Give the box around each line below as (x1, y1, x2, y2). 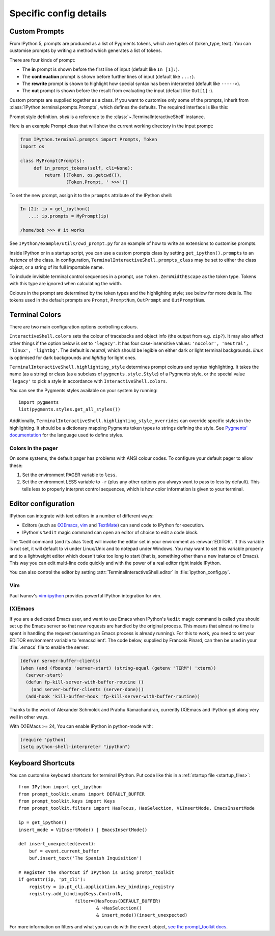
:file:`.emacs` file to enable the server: (9, 644, 89, 650)
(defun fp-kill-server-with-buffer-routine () (25, 679, 144, 685)
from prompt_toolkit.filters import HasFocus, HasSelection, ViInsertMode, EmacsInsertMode (18, 805, 255, 811)
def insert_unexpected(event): (18, 841, 97, 847)
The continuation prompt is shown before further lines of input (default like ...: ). (22, 73, 196, 79)
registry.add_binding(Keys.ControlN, (29, 891, 123, 897)
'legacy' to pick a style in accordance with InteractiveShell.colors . (9, 378, 168, 384)
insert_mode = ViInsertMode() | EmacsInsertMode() (18, 827, 148, 833)
